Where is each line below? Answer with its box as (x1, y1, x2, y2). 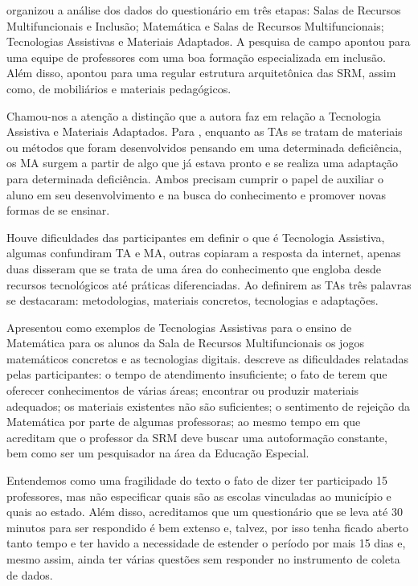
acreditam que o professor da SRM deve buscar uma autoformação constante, (6, 428, 387, 445)
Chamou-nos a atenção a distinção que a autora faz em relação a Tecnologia (6, 107, 381, 124)
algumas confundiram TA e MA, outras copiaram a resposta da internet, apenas (6, 244, 401, 261)
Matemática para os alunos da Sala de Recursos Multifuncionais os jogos (6, 334, 364, 351)
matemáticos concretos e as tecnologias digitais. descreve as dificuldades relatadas (6, 350, 409, 367)
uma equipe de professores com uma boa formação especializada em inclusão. (6, 48, 386, 65)
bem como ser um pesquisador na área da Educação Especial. (6, 445, 309, 461)
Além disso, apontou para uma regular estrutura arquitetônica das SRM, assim (6, 64, 396, 81)
